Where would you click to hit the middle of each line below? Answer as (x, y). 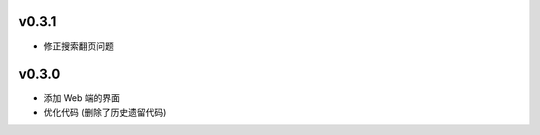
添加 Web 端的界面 (81, 98)
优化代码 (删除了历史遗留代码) (105, 112)
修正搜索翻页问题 (78, 46)
